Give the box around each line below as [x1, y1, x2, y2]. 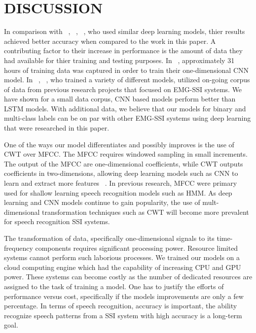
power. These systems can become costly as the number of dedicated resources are [4, 271, 253, 282]
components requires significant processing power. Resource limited [35, 242, 238, 253]
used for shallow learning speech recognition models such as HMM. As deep [4, 187, 232, 198]
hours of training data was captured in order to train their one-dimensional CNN [4, 65, 249, 75]
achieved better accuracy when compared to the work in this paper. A [4, 35, 216, 46]
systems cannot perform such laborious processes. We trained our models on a [4, 252, 240, 263]
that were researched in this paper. [4, 123, 110, 133]
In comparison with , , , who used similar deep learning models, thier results [4, 26, 245, 36]
